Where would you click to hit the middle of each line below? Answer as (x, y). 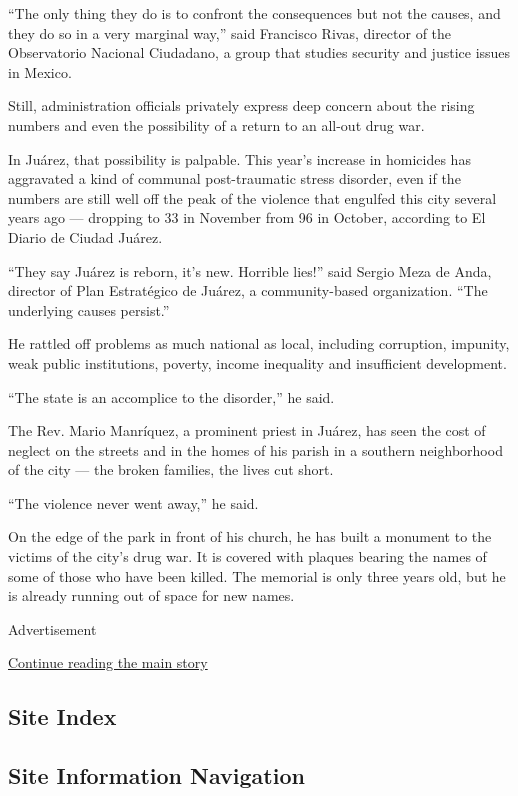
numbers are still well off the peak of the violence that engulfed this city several (252, 197)
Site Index (62, 716)
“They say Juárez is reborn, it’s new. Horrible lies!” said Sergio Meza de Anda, (250, 270)
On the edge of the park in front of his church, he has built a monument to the (250, 536)
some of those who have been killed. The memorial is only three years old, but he (257, 575)
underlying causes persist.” (89, 309)
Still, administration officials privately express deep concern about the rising (241, 105)
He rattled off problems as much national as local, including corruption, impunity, (259, 343)
